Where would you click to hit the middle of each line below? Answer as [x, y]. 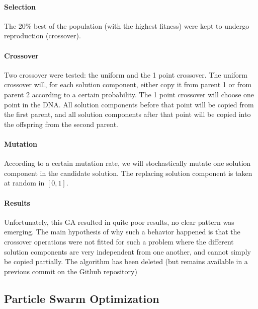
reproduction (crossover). [42, 36]
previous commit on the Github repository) [71, 271]
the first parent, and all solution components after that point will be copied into [127, 114]
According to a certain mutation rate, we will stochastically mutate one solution [127, 163]
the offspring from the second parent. [61, 124]
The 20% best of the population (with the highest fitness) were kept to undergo [127, 25]
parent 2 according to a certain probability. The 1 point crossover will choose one [129, 94]
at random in [24, 183]
